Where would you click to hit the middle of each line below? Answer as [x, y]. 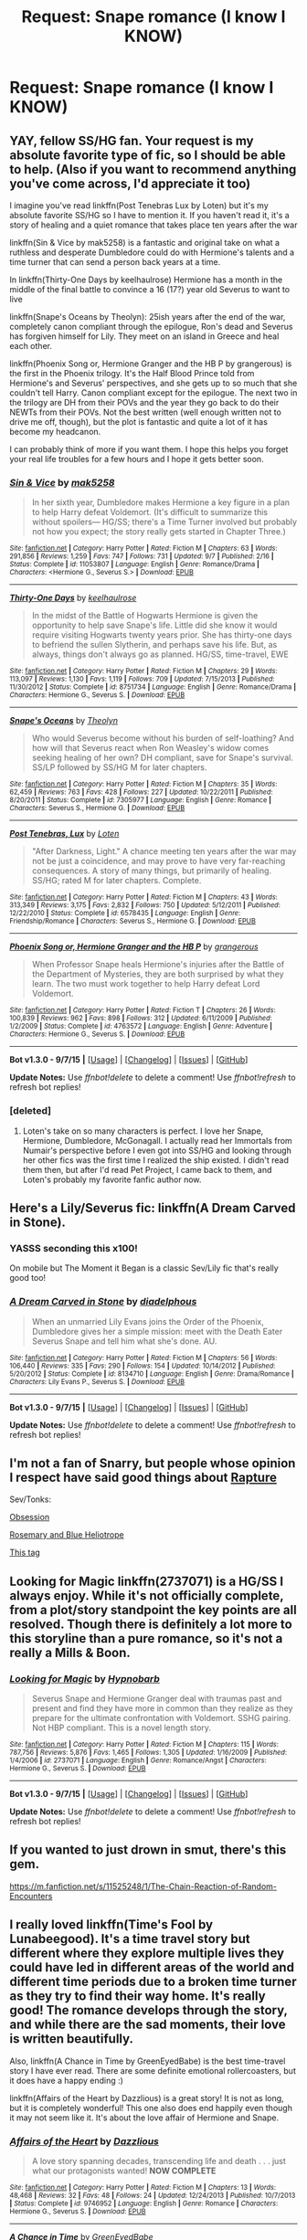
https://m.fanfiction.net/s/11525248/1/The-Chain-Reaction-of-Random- [143, 1886]
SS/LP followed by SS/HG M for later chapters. [119, 767]
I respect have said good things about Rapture [143, 1477]
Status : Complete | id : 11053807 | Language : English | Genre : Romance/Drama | [135, 565]
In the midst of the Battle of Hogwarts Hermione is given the [145, 616]
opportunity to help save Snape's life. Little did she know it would [154, 625]
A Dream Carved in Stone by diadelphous [103, 1302]
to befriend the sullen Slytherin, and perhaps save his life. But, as [154, 645]
